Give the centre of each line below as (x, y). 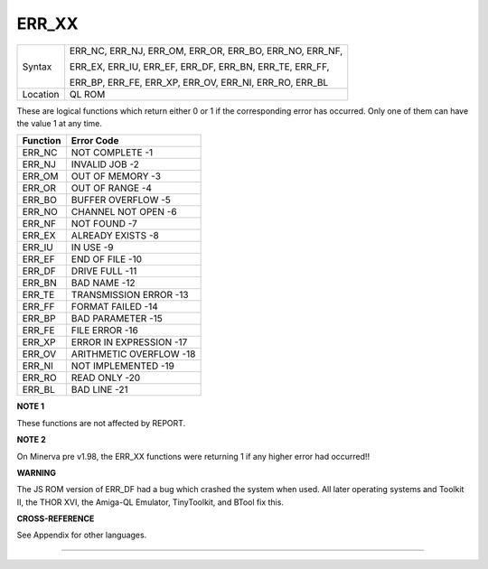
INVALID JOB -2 (105, 164)
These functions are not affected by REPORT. (101, 423)
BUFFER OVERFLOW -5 (121, 201)
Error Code (95, 141)
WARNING (36, 472)
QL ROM (87, 94)
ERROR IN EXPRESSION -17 (129, 342)
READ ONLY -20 (106, 378)
